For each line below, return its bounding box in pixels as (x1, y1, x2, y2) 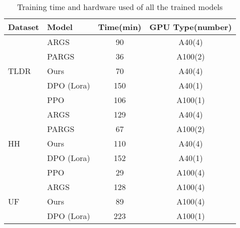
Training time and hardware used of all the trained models (17, 1, 223, 12)
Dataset (8, 21, 40, 32)
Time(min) (98, 21, 142, 32)
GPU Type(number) (149, 21, 232, 32)
